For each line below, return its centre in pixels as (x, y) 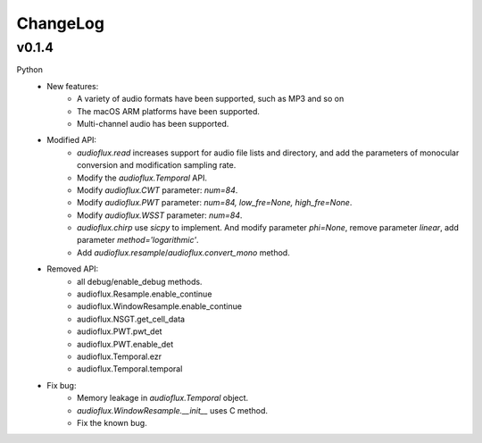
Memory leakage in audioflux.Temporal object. (163, 398)
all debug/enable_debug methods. (140, 281)
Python (30, 70)
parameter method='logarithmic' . (138, 240)
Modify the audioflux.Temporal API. (142, 178)
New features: (73, 86)
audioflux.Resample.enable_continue (145, 294)
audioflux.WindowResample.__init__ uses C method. (172, 410)
